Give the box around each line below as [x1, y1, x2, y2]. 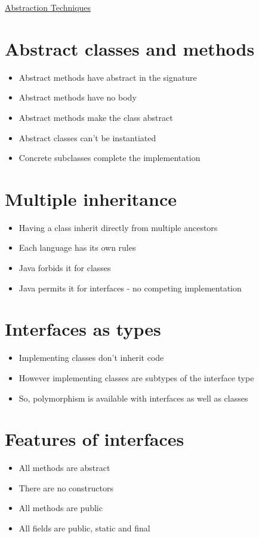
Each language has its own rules [18, 241, 136, 254]
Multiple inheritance [5, 186, 177, 211]
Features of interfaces [5, 427, 184, 451]
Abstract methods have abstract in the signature [18, 71, 197, 83]
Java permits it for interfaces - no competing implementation [18, 281, 242, 294]
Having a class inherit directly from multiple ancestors [18, 221, 218, 233]
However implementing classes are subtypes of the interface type [18, 371, 254, 384]
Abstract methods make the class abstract [18, 111, 173, 123]
